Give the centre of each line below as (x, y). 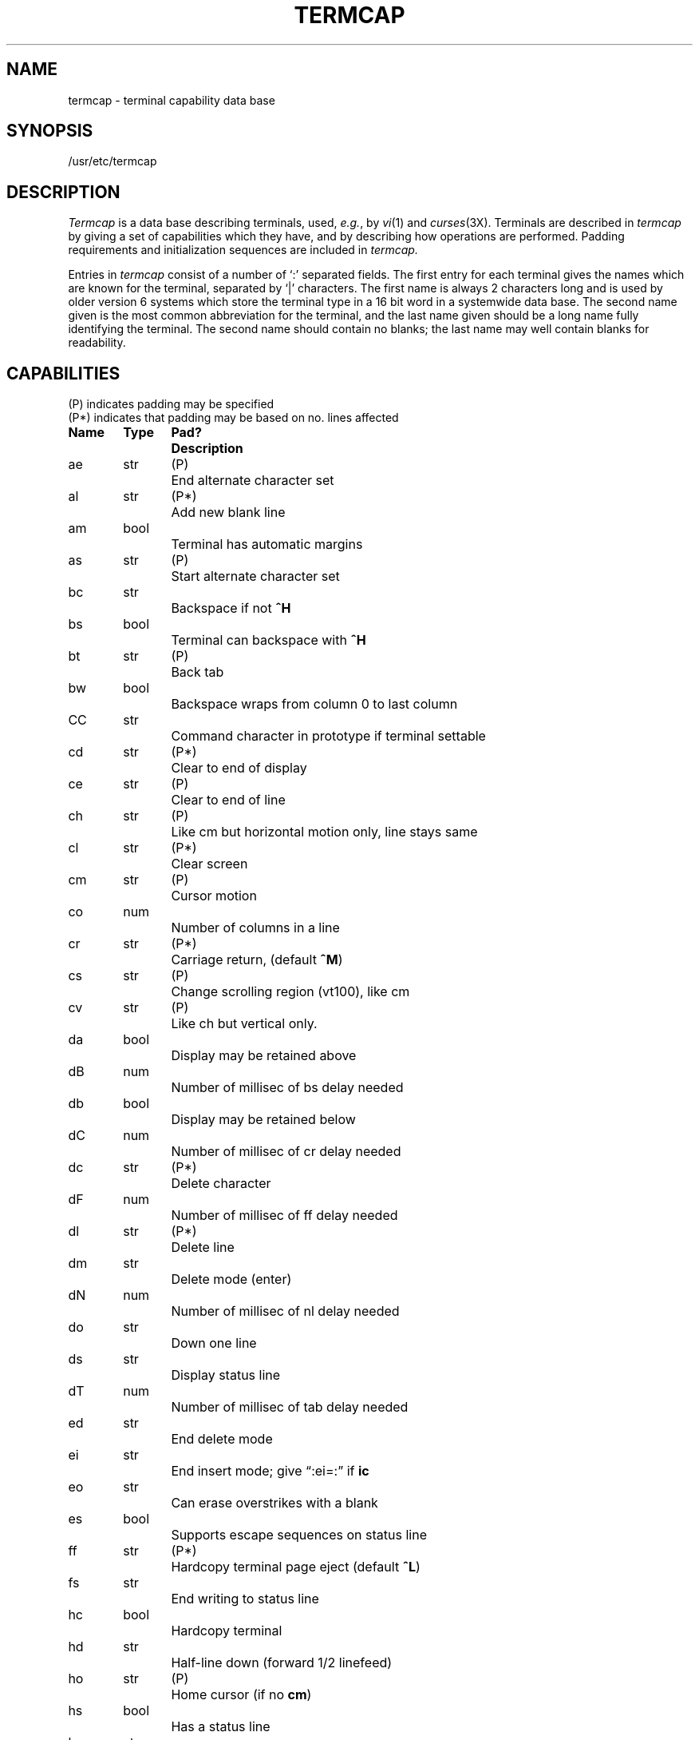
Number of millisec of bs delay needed (287, 1088)
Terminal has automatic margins (267, 544)
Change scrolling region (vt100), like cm (290, 992)
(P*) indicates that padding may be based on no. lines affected (233, 418)
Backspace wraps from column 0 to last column (314, 704)
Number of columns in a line (255, 928)
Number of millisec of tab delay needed (290, 1407)
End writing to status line (245, 1599)
